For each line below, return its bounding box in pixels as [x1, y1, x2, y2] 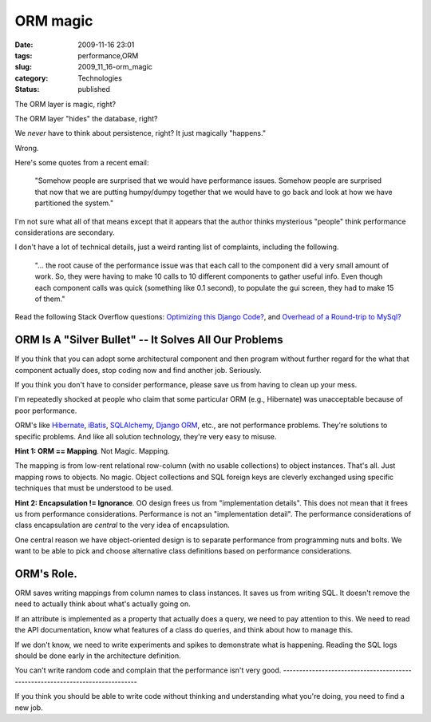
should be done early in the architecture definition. [14, 651, 181, 661]
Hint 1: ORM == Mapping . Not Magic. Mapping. [14, 446, 171, 455]
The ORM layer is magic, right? [14, 99, 116, 109]
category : [14, 73, 49, 83]
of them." [34, 294, 65, 303]
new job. [14, 703, 43, 712]
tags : [14, 50, 33, 60]
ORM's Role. [14, 567, 77, 581]
